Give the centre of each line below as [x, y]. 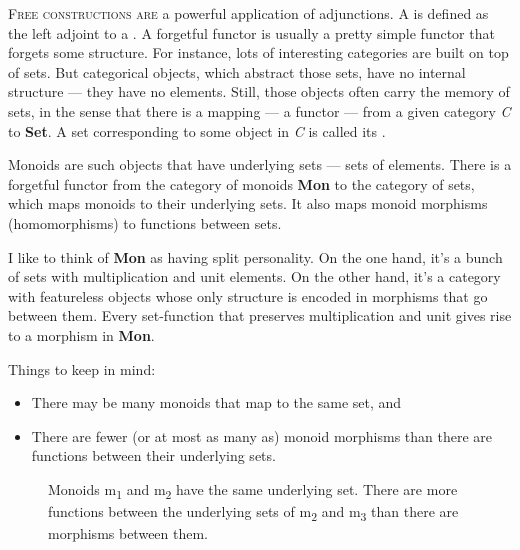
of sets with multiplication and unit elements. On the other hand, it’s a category [254, 276]
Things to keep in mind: [82, 368]
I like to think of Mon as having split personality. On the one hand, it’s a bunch [255, 256]
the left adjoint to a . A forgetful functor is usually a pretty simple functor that [251, 32]
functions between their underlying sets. [153, 455]
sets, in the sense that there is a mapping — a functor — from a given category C [259, 110]
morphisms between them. [128, 533]
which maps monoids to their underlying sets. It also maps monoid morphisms [248, 203]
